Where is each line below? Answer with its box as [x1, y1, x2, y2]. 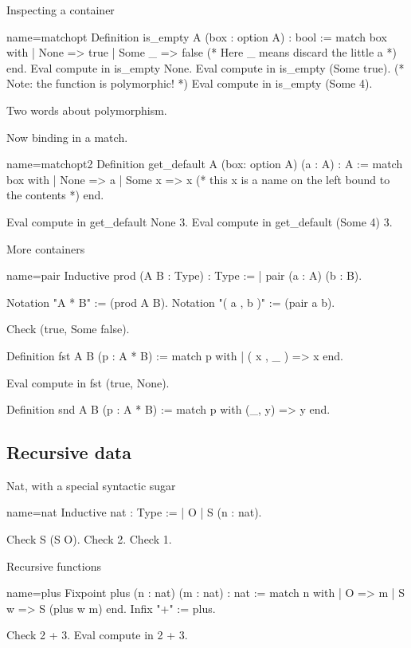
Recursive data [6, 440, 131, 465]
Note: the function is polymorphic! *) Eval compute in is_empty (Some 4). [6, 75, 373, 92]
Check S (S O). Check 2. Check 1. [6, 531, 172, 548]
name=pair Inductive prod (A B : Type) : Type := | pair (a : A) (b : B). [6, 267, 362, 284]
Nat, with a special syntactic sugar [6, 477, 176, 493]
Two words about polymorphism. [6, 101, 167, 118]
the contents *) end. [6, 187, 104, 203]
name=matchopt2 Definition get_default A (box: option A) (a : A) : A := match [6, 155, 403, 172]
